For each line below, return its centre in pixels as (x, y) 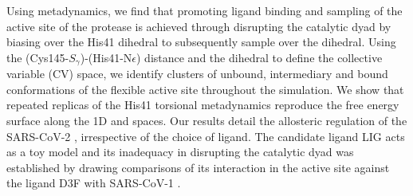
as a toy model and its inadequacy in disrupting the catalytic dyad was (180, 152)
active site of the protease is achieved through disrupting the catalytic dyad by (199, 26)
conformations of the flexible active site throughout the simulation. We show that (205, 89)
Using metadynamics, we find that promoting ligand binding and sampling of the (205, 10)
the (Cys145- (38, 57)
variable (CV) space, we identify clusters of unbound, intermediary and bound (197, 74)
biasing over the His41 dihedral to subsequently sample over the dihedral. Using (201, 42)
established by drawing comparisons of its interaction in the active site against (198, 167)
